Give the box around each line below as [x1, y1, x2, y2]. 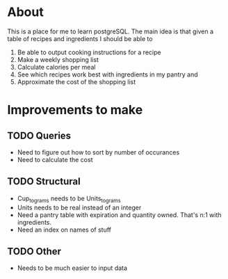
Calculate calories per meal [17, 63, 96, 71]
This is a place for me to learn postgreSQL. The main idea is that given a [7, 27, 214, 35]
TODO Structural [7, 175, 81, 188]
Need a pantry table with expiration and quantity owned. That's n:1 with [17, 210, 222, 219]
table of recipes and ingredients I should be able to [7, 34, 153, 42]
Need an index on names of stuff [17, 225, 111, 234]
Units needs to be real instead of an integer [17, 203, 142, 212]
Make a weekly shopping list [17, 55, 99, 63]
